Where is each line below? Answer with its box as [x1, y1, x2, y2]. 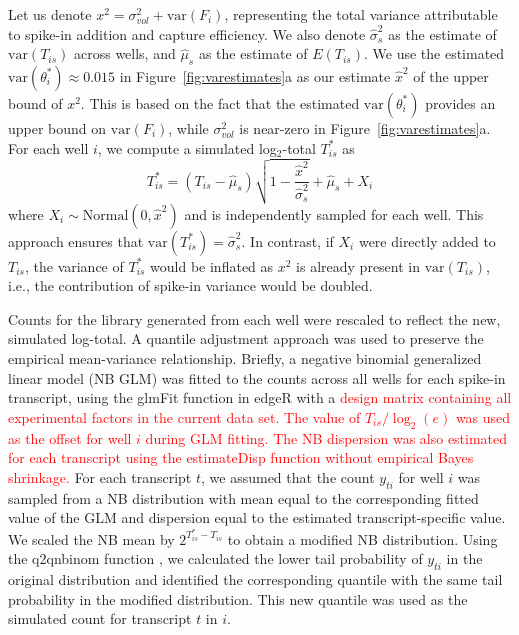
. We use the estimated [363, 43, 505, 64]
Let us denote [8, 4, 92, 24]
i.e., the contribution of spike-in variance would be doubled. [8, 275, 373, 296]
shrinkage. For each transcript [8, 466, 192, 487]
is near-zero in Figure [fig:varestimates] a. [239, 117, 491, 138]
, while [168, 117, 209, 138]
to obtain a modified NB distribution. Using [227, 528, 498, 549]
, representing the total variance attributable [224, 4, 498, 24]
